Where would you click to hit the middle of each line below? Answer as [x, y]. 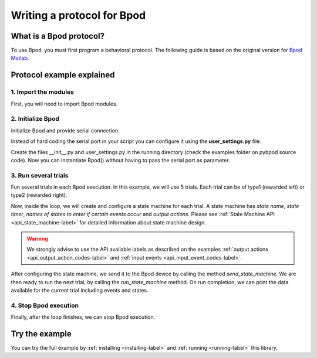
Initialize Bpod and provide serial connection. [65, 130]
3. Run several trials [40, 175]
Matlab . [20, 58]
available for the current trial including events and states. [80, 290]
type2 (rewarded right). [39, 195]
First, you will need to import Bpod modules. [64, 104]
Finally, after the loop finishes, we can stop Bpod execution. [83, 317]
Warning [37, 239]
